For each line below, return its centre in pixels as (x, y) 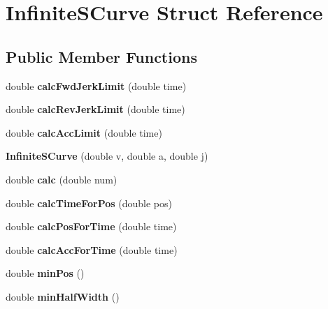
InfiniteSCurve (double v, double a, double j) (107, 156)
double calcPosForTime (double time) (91, 226)
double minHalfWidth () (63, 296)
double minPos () (45, 273)
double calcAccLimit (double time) (84, 132)
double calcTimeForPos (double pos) (89, 203)
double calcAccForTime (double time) (92, 249)
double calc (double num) (62, 179)
